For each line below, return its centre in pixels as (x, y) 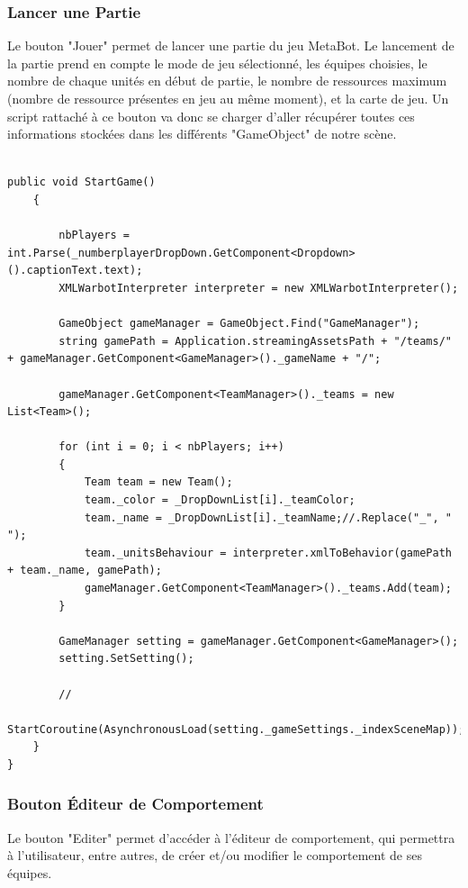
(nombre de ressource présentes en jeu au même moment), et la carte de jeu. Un (228, 98)
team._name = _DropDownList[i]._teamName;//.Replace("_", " (268, 517)
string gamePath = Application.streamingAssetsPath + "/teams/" (255, 341)
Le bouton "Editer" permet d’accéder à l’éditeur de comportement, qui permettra (231, 837)
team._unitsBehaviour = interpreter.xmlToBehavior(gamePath (268, 553)
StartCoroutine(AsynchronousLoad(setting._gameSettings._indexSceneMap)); (236, 729)
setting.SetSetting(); (126, 659)
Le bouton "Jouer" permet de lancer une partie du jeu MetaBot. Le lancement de (231, 45)
